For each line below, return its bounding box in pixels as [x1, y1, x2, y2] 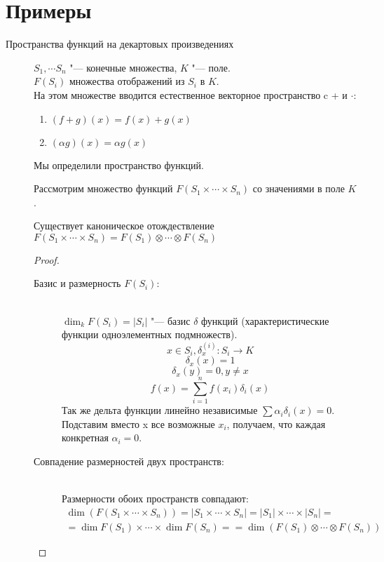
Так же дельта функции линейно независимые [62, 403, 258, 417]
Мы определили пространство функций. [34, 157, 204, 172]
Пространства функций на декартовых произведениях [6, 36, 234, 51]
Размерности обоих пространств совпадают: [62, 491, 249, 506]
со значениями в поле [252, 181, 345, 196]
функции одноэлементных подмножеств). [62, 327, 238, 342]
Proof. [34, 252, 60, 267]
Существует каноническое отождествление [34, 218, 214, 233]
